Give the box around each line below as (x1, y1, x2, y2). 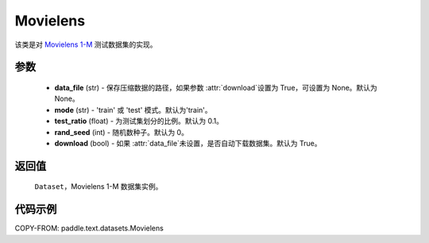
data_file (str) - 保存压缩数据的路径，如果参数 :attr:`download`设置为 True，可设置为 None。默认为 (54, 83, 377, 92)
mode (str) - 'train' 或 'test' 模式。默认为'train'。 (54, 105, 212, 114)
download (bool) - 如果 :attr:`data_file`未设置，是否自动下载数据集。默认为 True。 (54, 138, 322, 148)
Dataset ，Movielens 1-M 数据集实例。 (34, 182, 163, 191)
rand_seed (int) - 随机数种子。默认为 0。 (54, 127, 188, 137)
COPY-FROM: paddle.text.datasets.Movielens (14, 223, 164, 233)
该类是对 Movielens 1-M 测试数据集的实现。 (14, 40, 157, 49)
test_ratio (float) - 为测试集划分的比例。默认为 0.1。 (54, 116, 224, 126)
